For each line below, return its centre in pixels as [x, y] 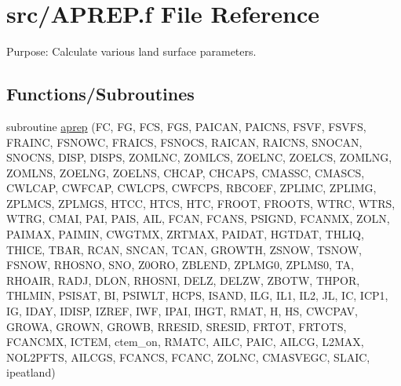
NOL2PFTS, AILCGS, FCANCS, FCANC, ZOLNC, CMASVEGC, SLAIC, [188, 357]
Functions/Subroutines [100, 94]
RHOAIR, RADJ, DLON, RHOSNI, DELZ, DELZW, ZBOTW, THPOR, [183, 280]
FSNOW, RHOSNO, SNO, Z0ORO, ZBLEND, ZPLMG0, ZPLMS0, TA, [180, 265]
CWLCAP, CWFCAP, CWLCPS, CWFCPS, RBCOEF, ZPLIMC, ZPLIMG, [191, 188]
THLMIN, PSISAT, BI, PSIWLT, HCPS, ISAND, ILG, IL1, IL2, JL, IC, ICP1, [197, 295]
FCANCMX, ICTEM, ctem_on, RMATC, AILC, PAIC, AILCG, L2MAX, [185, 342]
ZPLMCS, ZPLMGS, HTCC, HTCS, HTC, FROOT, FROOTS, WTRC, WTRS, [201, 203]
